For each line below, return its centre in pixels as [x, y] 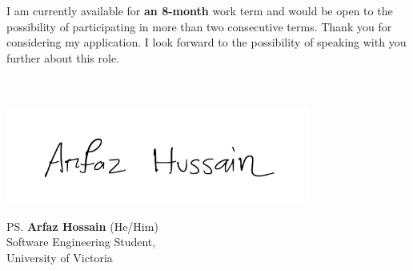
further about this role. [63, 57]
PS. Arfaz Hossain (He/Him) [82, 226]
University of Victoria [60, 257]
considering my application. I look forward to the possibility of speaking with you [206, 42]
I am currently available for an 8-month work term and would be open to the [200, 10]
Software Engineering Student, [81, 242]
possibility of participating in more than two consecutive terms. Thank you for [199, 26]
